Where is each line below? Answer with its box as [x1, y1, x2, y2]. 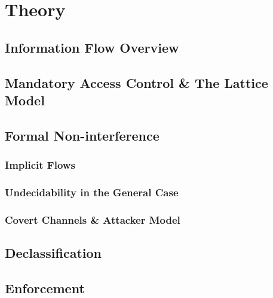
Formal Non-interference [5, 126, 159, 144]
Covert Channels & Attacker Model [5, 212, 180, 227]
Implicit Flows [5, 157, 75, 172]
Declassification [5, 244, 102, 262]
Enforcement [5, 278, 85, 297]
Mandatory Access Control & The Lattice [5, 73, 268, 92]
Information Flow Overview [5, 38, 179, 56]
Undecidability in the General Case [5, 184, 179, 199]
